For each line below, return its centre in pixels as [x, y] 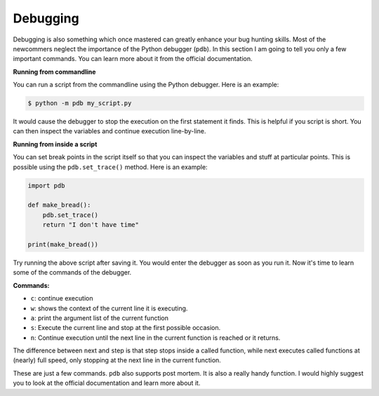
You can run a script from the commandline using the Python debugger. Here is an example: [146, 85]
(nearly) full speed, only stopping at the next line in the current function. [117, 360]
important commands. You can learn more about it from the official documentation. [133, 59]
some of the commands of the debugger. [72, 272]
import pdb [46, 185]
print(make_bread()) [63, 244]
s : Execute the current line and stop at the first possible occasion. [126, 328]
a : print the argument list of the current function [99, 318]
